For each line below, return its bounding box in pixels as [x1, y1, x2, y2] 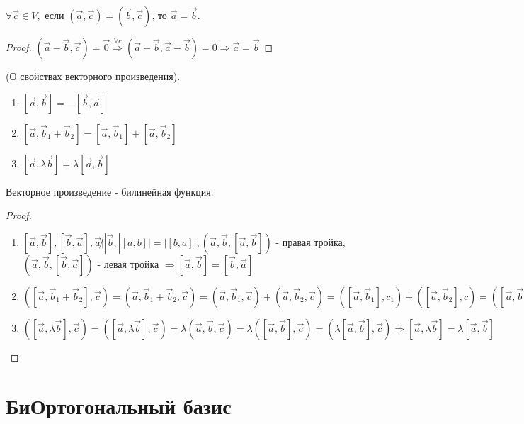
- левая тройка [97, 256, 159, 271]
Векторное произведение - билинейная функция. [6, 184, 214, 199]
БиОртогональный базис [6, 391, 232, 420]
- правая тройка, [275, 234, 346, 249]
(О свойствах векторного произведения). [6, 69, 181, 83]
